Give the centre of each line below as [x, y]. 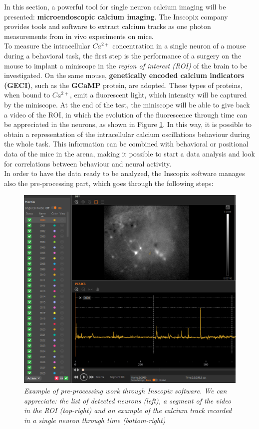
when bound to [27, 95]
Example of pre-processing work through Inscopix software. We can [126, 391]
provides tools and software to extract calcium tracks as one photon [108, 26]
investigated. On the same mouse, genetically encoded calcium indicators [124, 75]
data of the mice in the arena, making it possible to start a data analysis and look [129, 153]
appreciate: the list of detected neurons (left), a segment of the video [128, 400]
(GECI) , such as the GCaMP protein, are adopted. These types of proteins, [123, 85]
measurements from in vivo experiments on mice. [79, 36]
